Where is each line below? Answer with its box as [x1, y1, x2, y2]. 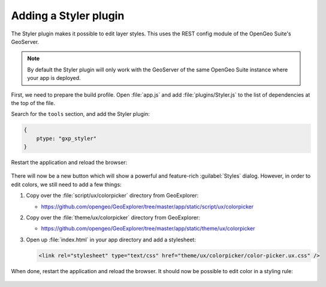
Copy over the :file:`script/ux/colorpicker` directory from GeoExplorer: [26, 192, 199, 199]
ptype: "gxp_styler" [36, 135, 97, 142]
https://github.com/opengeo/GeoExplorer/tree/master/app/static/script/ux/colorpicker [41, 203, 254, 210]
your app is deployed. [27, 74, 81, 82]
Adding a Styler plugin [11, 9, 125, 22]
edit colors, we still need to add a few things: [11, 181, 122, 188]
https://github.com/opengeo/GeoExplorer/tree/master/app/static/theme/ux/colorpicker [41, 225, 255, 232]
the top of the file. [11, 99, 55, 106]
